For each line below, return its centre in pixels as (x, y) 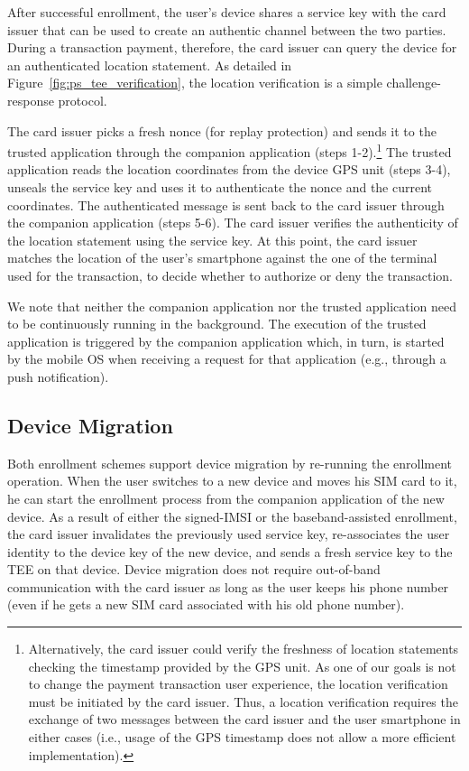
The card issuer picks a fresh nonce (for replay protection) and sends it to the (222, 130)
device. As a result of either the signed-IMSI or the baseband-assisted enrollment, (232, 516)
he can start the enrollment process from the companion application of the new (226, 498)
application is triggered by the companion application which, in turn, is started (226, 341)
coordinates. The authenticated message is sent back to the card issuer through (226, 204)
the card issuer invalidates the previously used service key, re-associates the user (229, 534)
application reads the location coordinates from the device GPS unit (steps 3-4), (229, 169)
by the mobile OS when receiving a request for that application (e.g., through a (227, 359)
